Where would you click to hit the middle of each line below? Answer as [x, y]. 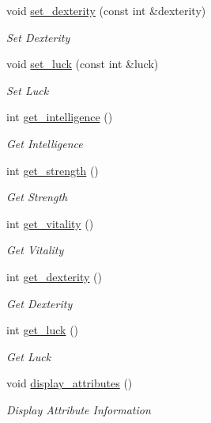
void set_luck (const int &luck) [83, 64]
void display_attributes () [70, 383]
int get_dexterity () [55, 276]
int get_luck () [43, 330]
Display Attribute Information [79, 409]
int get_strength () [53, 170]
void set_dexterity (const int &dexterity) [106, 10]
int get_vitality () [50, 223]
